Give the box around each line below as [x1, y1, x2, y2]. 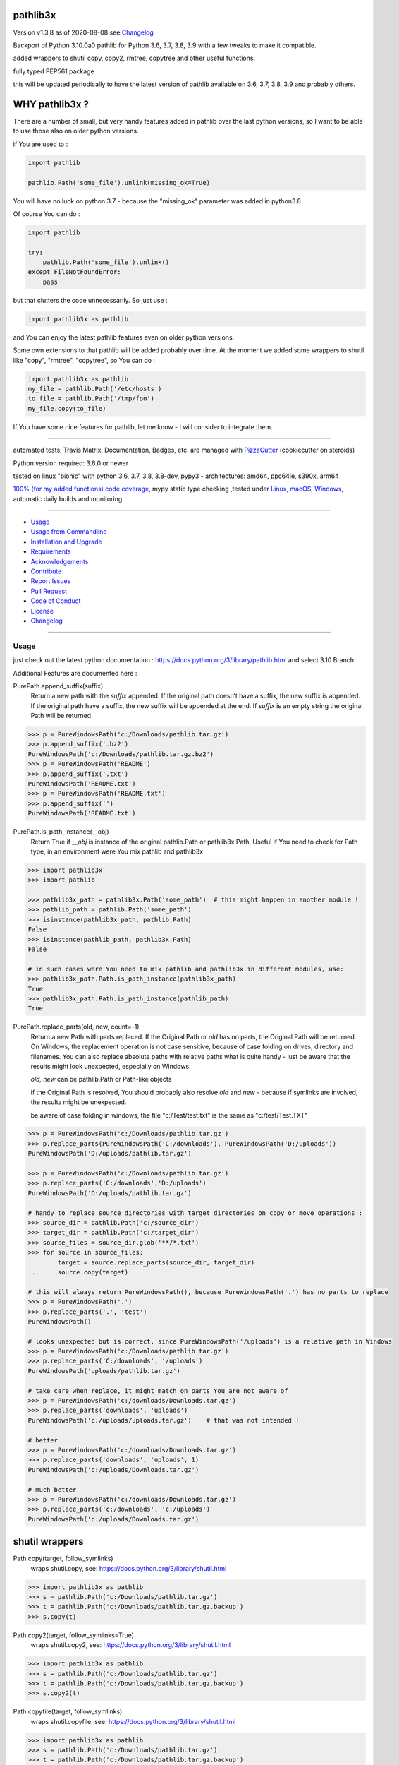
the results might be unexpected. [30, 1098, 127, 1106]
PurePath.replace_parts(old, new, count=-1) [13, 1022, 140, 1031]
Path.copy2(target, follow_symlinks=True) [13, 1631, 134, 1639]
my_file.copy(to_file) [27, 405, 106, 412]
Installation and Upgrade [30, 537, 102, 546]
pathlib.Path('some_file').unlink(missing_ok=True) [27, 179, 211, 186]
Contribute [30, 567, 62, 575]
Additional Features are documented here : [13, 669, 137, 677]
